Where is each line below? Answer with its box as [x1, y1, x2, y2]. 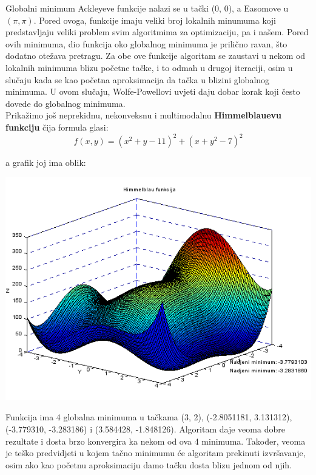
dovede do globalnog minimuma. [5, 97, 126, 109]
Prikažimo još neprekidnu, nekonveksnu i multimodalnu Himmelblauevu [5, 109, 281, 121]
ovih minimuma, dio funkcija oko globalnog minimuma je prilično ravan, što [5, 37, 287, 50]
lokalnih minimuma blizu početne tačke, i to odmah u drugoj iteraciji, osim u [5, 61, 293, 73]
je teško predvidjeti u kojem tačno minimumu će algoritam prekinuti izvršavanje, [5, 446, 306, 459]
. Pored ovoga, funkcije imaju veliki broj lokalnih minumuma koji [33, 13, 277, 26]
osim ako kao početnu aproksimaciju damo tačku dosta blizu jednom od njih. [5, 458, 292, 471]
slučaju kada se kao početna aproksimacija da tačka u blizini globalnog [5, 73, 270, 86]
